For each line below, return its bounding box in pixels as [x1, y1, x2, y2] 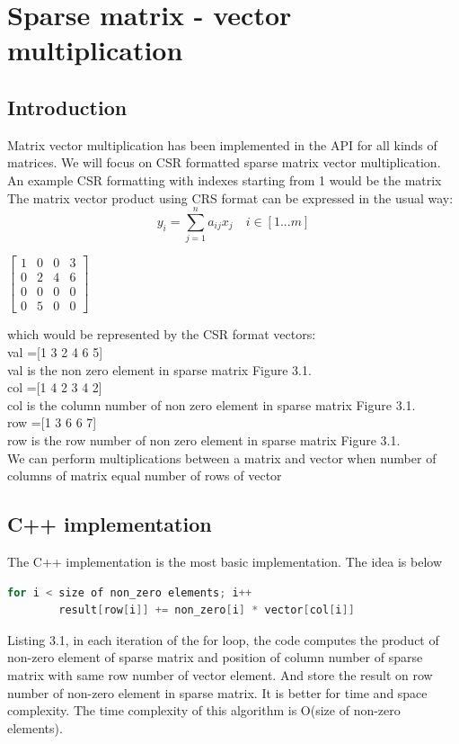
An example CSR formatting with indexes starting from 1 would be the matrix [7, 170, 442, 189]
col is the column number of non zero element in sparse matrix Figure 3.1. [7, 395, 416, 414]
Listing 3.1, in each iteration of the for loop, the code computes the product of [7, 630, 439, 649]
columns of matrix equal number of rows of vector [7, 466, 282, 485]
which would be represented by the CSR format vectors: [7, 325, 316, 344]
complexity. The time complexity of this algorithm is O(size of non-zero [7, 701, 401, 720]
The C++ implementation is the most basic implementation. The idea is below [7, 551, 443, 570]
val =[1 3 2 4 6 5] [7, 342, 103, 361]
